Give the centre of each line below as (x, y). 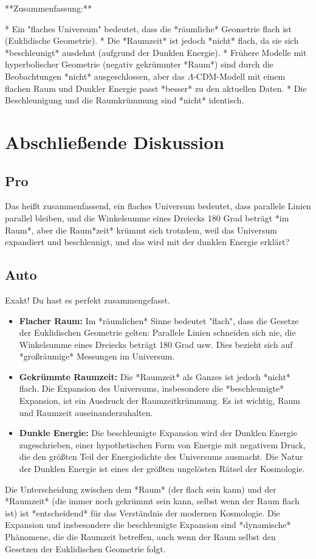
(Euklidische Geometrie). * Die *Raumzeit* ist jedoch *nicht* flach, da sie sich (152, 40)
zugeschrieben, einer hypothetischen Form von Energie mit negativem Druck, (162, 444)
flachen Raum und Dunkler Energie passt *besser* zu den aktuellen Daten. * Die (156, 88)
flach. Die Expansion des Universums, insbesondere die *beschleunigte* (152, 388)
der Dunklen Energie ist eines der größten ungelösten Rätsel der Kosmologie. (162, 469)
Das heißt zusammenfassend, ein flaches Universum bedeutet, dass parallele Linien (158, 206)
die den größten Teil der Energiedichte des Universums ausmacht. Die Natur (161, 457)
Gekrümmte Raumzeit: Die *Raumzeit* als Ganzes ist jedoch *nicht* (155, 376)
